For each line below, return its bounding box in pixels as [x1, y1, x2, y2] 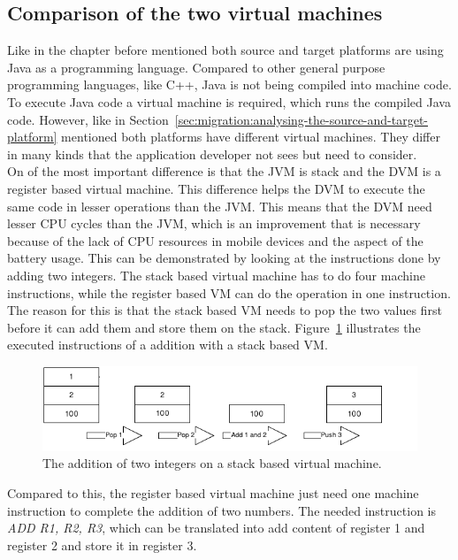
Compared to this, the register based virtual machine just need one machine [7, 484, 419, 502]
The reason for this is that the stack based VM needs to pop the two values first [7, 301, 442, 319]
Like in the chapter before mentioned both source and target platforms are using [7, 41, 444, 59]
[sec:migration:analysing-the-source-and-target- [174, 110, 428, 128]
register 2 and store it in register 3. [7, 535, 197, 554]
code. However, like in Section [7, 110, 169, 128]
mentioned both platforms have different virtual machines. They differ [61, 127, 440, 146]
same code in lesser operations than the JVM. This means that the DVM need [7, 196, 432, 215]
